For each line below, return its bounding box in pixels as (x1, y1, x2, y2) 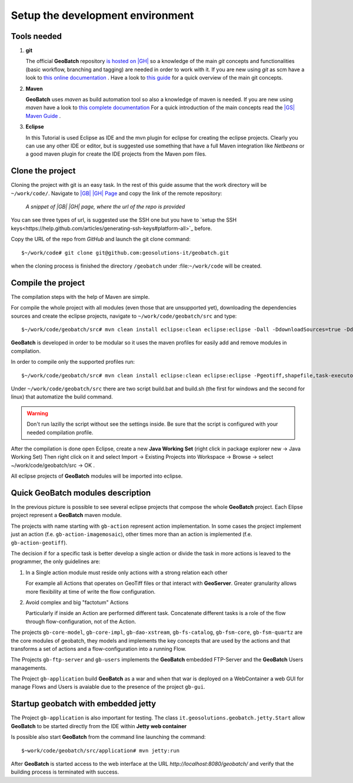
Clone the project (11, 166, 76, 176)
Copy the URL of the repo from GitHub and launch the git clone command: (11, 236, 191, 243)
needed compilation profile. (26, 429, 94, 436)
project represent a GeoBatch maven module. (11, 512, 122, 519)
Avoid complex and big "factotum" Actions (25, 598, 129, 606)
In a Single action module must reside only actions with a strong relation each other (25, 569, 228, 576)
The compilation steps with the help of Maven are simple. (11, 293, 150, 300)
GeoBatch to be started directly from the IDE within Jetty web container (11, 722, 187, 729)
